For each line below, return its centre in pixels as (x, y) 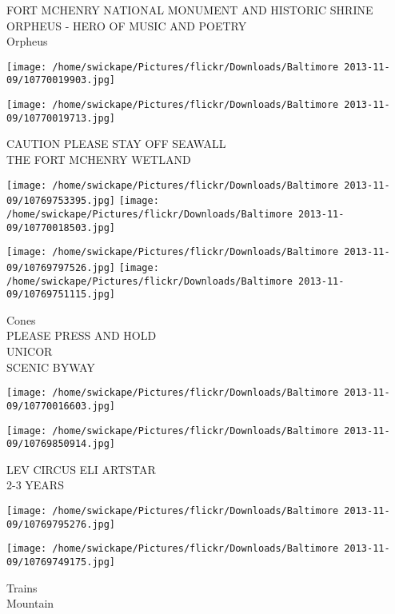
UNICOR (30, 351)
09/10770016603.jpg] (61, 406)
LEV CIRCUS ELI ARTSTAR (81, 469)
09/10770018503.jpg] (61, 227)
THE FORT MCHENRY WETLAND (99, 159)
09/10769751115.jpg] (61, 295)
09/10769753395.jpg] (61, 201)
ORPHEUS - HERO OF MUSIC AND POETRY (127, 25)
